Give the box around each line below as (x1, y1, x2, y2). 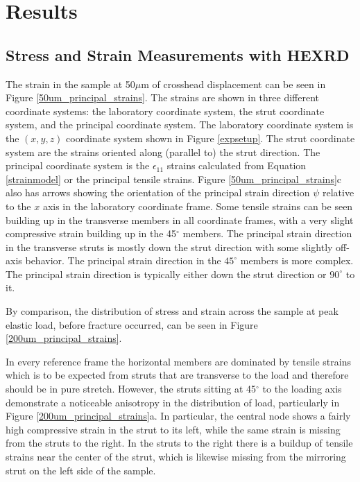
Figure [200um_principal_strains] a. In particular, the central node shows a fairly (6, 408, 351, 423)
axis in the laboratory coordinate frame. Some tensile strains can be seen (42, 198, 353, 213)
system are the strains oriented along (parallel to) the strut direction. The (6, 144, 320, 159)
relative (322, 185, 354, 200)
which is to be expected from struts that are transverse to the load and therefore (6, 368, 349, 382)
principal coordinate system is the (6, 158, 150, 173)
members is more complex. (240, 253, 354, 268)
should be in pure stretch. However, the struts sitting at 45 (6, 381, 257, 396)
